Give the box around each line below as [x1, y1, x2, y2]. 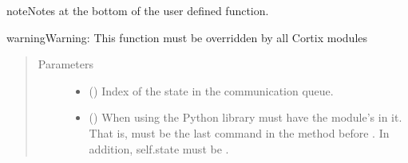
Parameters [38, 56, 93, 72]
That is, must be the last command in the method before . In [89, 124, 390, 141]
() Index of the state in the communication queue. [89, 82, 334, 99]
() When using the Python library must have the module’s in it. [89, 109, 402, 126]
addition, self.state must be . [89, 140, 229, 157]
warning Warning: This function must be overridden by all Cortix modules [6, 29, 368, 45]
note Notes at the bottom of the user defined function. [6, 2, 269, 18]
